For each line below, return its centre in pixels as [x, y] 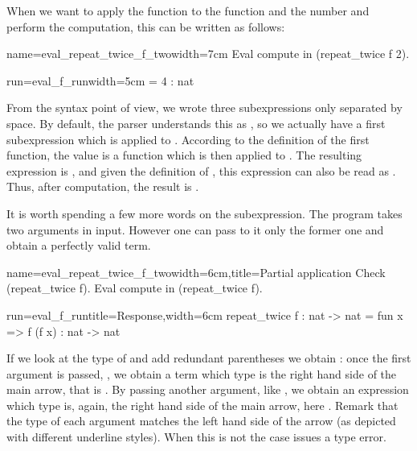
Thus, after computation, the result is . [103, 186]
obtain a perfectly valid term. [79, 245]
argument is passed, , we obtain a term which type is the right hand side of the [202, 373]
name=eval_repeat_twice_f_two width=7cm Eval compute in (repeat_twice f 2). [208, 54]
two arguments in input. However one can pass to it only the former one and [195, 229]
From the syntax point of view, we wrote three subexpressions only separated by [204, 108]
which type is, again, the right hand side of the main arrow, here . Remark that [202, 405]
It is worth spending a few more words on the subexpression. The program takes [204, 213]
